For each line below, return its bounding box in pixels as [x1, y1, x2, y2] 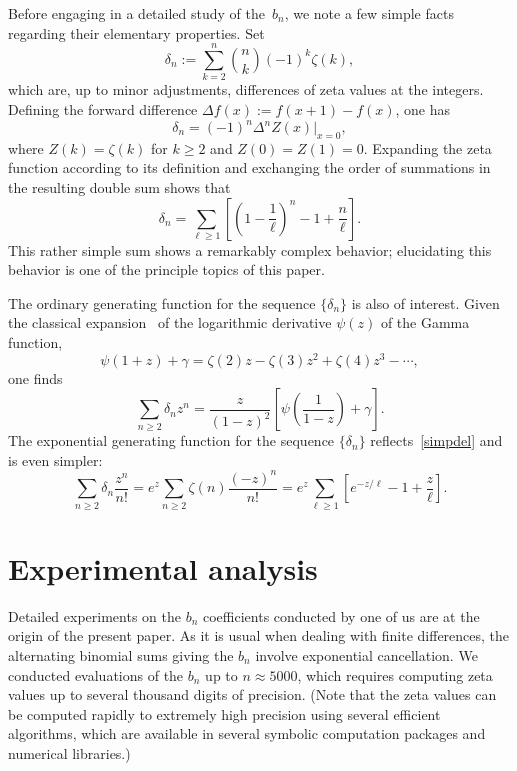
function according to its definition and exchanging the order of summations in [8, 157, 491, 178]
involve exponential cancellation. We [255, 645, 478, 666]
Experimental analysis [8, 547, 318, 588]
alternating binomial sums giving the [8, 645, 234, 666]
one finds [8, 367, 63, 388]
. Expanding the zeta [363, 137, 492, 158]
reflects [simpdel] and [370, 430, 503, 451]
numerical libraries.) [8, 742, 131, 763]
